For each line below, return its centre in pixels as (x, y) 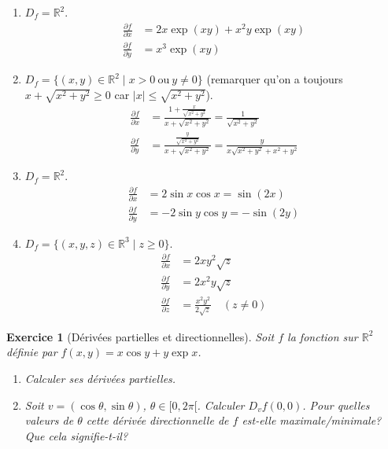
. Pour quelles (336, 405)
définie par (32, 352)
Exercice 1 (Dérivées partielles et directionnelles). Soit (140, 336)
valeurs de (49, 420)
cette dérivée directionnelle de (157, 420)
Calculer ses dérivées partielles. (100, 378)
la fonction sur (323, 336)
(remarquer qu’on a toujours (275, 79)
